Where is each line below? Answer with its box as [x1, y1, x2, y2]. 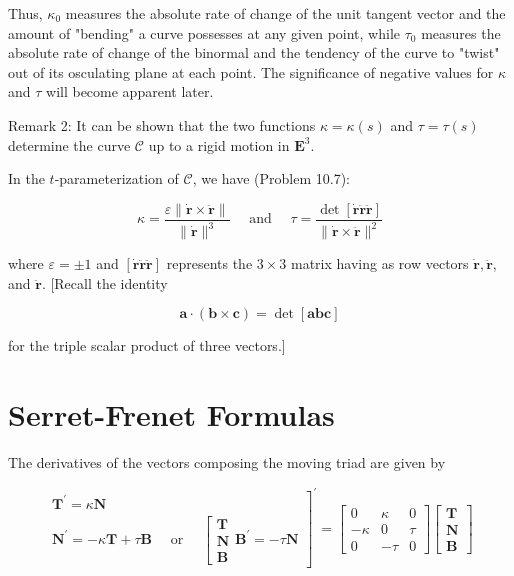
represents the [166, 253, 253, 274]
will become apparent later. [46, 81, 214, 102]
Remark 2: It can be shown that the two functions [8, 114, 316, 135]
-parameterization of [54, 168, 179, 189]
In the [8, 168, 45, 189]
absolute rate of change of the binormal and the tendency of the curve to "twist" [8, 42, 500, 63]
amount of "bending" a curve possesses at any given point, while [8, 22, 400, 43]
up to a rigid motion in [148, 134, 290, 155]
